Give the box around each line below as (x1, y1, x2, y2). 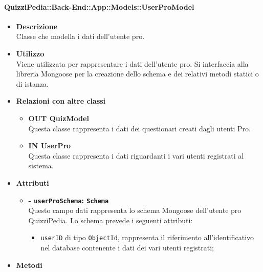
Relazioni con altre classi (16, 95, 106, 106)
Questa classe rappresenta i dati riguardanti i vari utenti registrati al (28, 150, 244, 161)
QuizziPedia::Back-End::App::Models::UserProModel (4, 1, 194, 12)
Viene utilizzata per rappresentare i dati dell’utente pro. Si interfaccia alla (16, 58, 249, 69)
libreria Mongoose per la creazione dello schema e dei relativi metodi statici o (16, 68, 259, 79)
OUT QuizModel (28, 112, 89, 123)
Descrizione (16, 21, 58, 31)
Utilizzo (16, 48, 45, 59)
